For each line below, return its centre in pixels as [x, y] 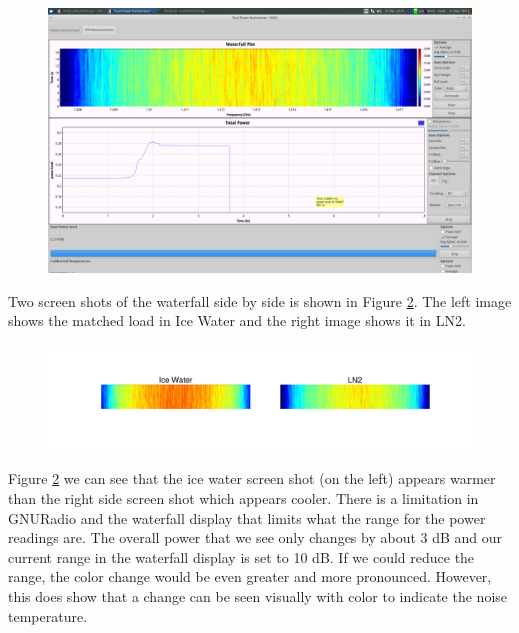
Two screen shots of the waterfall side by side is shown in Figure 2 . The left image [260, 300]
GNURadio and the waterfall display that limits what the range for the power [247, 517]
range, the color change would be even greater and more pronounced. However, [250, 576]
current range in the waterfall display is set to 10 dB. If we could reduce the [241, 556]
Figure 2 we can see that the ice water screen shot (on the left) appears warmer [252, 478]
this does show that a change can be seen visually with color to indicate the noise [258, 595]
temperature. [48, 615]
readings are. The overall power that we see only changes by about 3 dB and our [255, 537]
